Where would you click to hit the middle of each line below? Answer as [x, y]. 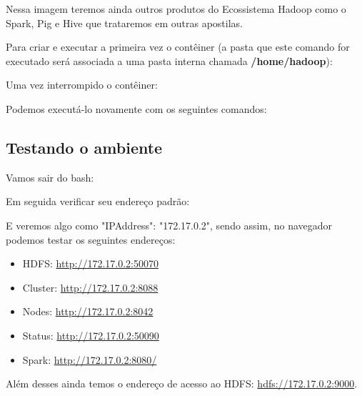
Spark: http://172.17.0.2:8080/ [90, 359]
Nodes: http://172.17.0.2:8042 [88, 311]
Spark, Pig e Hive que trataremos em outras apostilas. [124, 23]
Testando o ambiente [84, 147]
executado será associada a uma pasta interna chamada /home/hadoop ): [169, 60]
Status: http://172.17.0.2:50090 [91, 335]
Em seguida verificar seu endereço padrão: [98, 201]
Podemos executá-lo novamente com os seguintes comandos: [136, 108]
